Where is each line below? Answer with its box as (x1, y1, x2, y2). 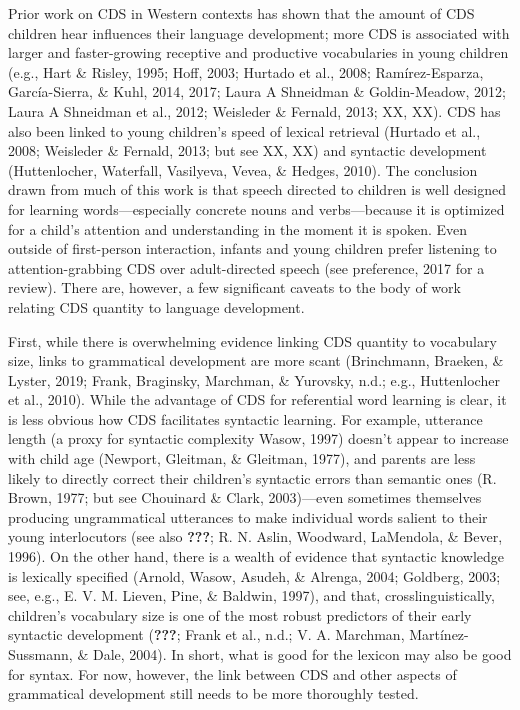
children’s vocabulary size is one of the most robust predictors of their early (8, 604, 472, 625)
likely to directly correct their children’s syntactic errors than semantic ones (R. (8, 467, 497, 488)
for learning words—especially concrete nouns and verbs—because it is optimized (8, 198, 505, 219)
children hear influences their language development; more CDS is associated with (8, 22, 510, 43)
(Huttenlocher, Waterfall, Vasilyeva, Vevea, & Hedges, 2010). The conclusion (8, 159, 478, 180)
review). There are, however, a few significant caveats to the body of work (8, 277, 461, 298)
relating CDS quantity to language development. (8, 296, 305, 317)
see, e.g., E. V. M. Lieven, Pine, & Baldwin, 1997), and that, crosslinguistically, (8, 585, 495, 606)
